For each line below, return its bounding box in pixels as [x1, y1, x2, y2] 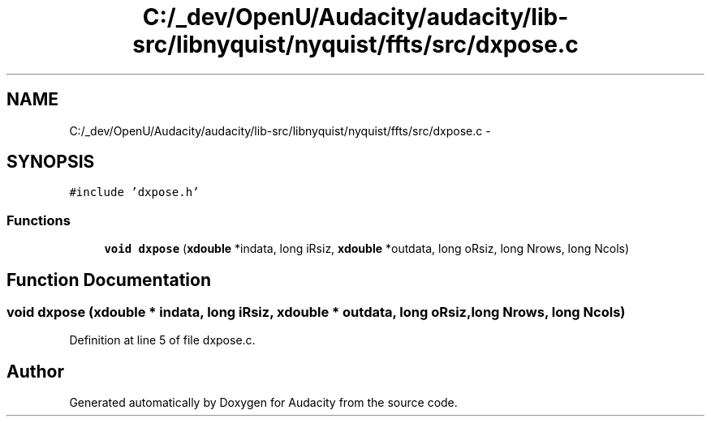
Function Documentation [6, 269, 211, 290]
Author [6, 361, 64, 382]
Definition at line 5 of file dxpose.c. [69, 333, 256, 348]
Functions [6, 211, 71, 229]
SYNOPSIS [6, 152, 95, 173]
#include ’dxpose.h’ [69, 186, 200, 199]
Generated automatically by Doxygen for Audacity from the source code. [69, 395, 458, 410]
